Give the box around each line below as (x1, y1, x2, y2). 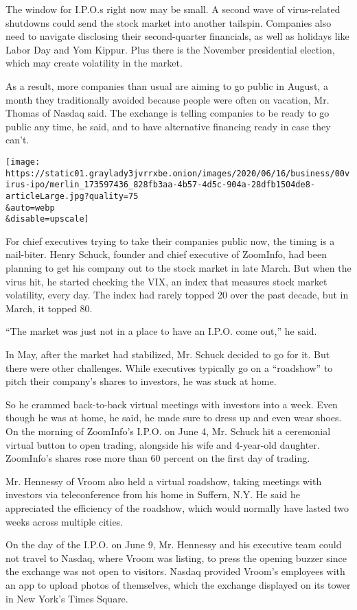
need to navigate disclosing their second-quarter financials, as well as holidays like (5, 29, 349, 43)
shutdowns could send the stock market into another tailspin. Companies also (5, 15, 332, 30)
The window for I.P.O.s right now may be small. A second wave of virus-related (5, 2, 341, 16)
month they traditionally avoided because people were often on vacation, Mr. (5, 92, 330, 106)
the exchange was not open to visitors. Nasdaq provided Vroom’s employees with (5, 564, 345, 578)
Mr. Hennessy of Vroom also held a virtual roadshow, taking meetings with (5, 473, 322, 488)
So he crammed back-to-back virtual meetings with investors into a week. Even (5, 397, 338, 411)
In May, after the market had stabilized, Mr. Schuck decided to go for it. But (5, 347, 330, 362)
